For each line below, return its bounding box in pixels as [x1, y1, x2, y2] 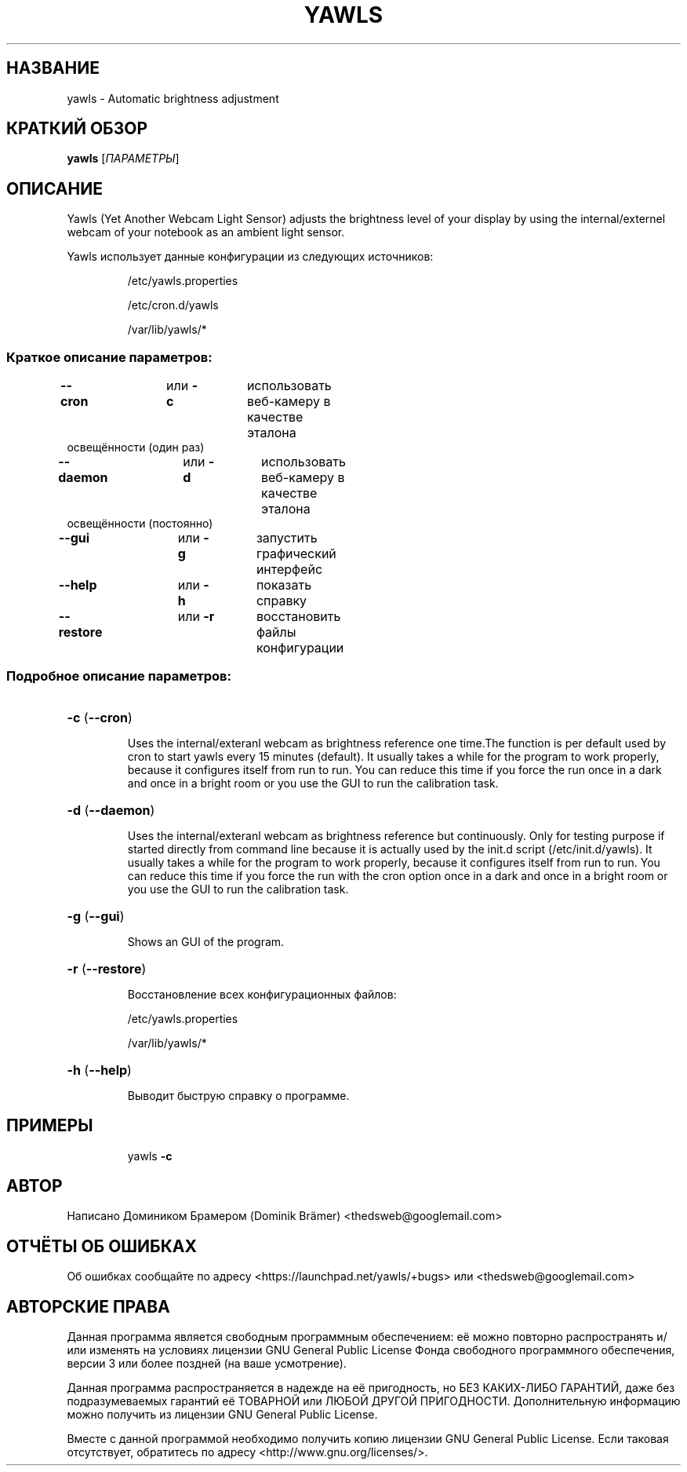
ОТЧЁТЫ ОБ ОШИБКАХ [6, 1236, 197, 1256]
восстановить [256, 608, 341, 625]
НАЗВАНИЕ [6, 58, 100, 79]
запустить [256, 530, 318, 546]
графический [256, 546, 336, 562]
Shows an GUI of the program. [127, 934, 285, 948]
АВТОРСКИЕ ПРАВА [6, 1296, 170, 1317]
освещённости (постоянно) [67, 517, 213, 531]
